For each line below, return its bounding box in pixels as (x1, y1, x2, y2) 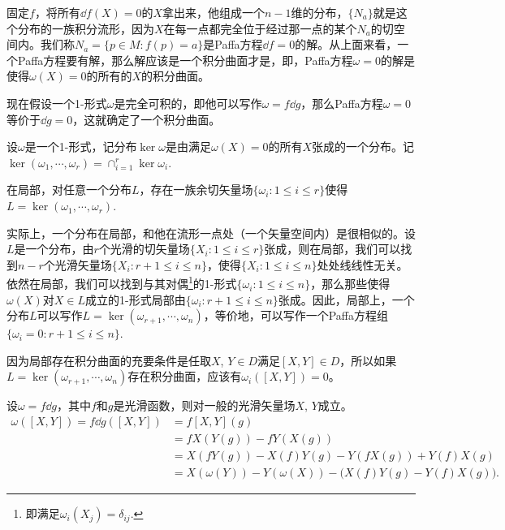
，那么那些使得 (310, 275, 391, 292)
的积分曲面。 (141, 67, 210, 84)
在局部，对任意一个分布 (6, 181, 132, 198)
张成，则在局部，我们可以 (264, 240, 401, 257)
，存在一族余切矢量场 (139, 181, 253, 198)
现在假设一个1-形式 (6, 94, 107, 111)
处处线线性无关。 (317, 256, 408, 273)
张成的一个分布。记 (312, 138, 414, 155)
